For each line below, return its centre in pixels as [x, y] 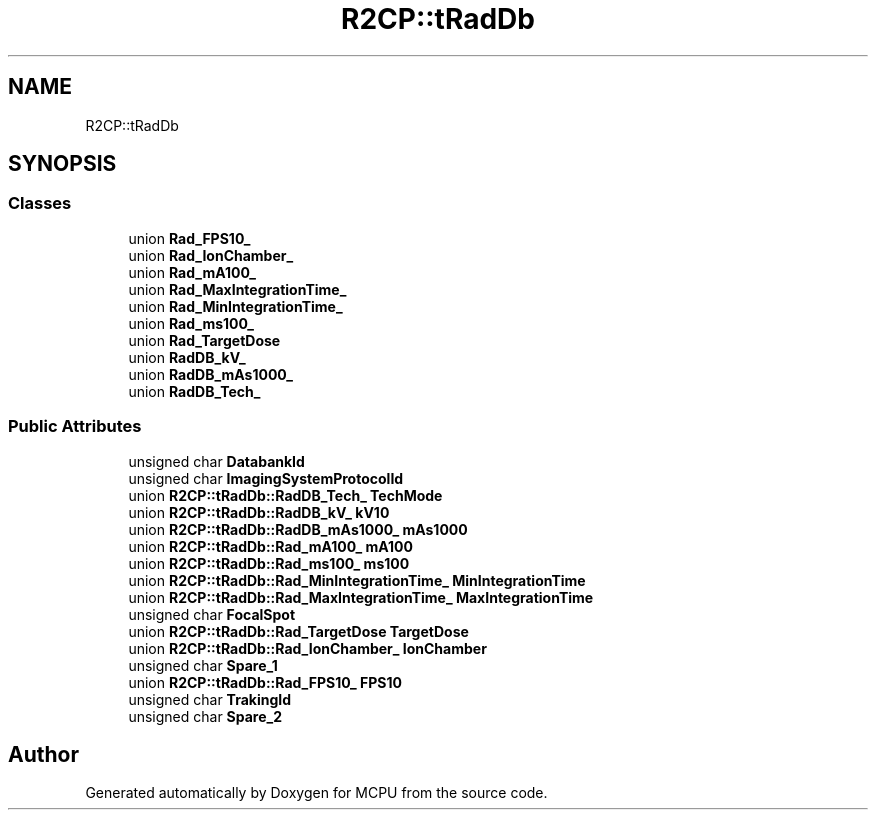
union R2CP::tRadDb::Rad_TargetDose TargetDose [298, 631]
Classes [40, 203]
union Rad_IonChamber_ [211, 255]
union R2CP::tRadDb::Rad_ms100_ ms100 [269, 563]
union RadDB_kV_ [187, 357]
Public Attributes [75, 426]
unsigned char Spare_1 [203, 665]
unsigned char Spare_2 [205, 716]
